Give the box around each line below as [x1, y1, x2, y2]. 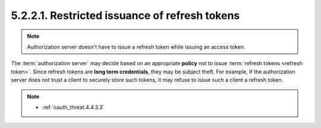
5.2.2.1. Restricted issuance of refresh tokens [11, 9, 240, 22]
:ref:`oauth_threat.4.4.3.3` [42, 104, 105, 111]
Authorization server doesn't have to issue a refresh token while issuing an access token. [27, 43, 246, 50]
